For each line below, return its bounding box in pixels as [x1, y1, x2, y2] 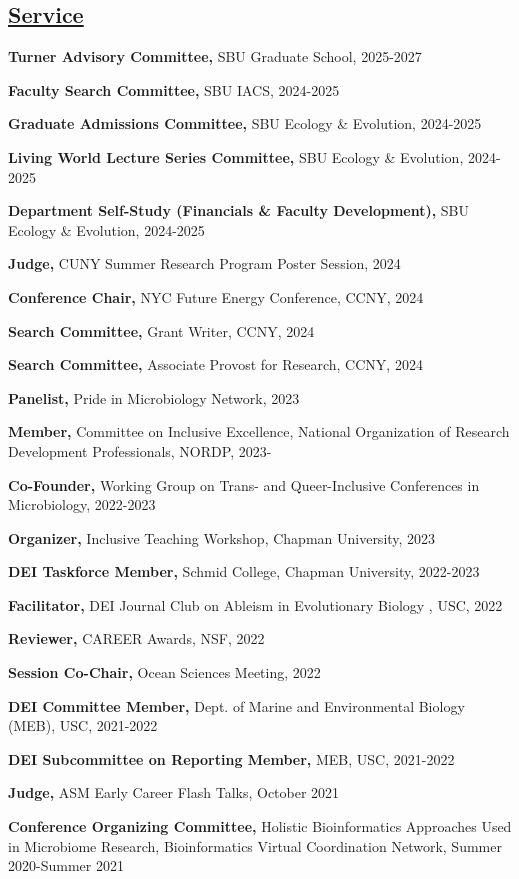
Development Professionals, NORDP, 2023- [8, 440, 272, 461]
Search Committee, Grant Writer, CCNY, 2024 [8, 320, 315, 341]
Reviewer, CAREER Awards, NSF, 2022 [8, 628, 265, 649]
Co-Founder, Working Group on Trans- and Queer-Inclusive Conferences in [8, 474, 480, 495]
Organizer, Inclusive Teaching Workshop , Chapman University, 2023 [8, 527, 436, 548]
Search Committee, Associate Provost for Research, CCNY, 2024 [8, 354, 423, 375]
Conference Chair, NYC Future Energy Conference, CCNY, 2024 [8, 286, 424, 307]
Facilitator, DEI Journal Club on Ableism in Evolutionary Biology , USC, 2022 [8, 594, 503, 615]
